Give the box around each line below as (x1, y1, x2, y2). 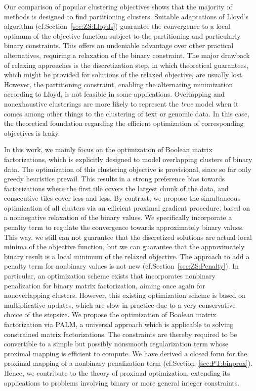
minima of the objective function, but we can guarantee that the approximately (4, 241, 245, 252)
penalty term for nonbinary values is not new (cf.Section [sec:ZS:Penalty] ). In (4, 261, 239, 271)
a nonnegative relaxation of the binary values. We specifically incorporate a (4, 212, 232, 223)
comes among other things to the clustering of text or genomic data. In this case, (4, 108, 250, 118)
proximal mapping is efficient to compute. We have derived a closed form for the (4, 348, 247, 358)
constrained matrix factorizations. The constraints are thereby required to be (4, 329, 237, 339)
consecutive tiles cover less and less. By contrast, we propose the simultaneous (4, 193, 241, 203)
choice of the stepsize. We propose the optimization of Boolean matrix (4, 309, 216, 320)
